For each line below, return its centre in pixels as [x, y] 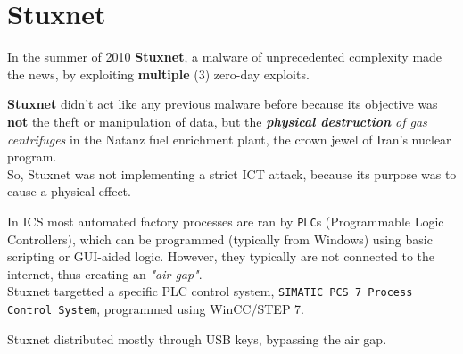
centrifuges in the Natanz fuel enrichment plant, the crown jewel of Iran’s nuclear [229, 139]
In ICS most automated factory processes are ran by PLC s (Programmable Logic [226, 221]
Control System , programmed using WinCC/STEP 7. [156, 308]
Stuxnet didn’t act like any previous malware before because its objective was [223, 104]
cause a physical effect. [69, 191]
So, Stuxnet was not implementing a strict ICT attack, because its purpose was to [232, 173]
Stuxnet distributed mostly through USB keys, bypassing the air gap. [197, 338]
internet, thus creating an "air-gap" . [105, 273]
